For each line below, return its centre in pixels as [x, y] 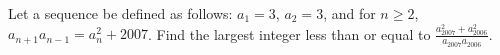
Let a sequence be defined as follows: [120, 13]
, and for [349, 13]
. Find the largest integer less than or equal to [289, 33]
